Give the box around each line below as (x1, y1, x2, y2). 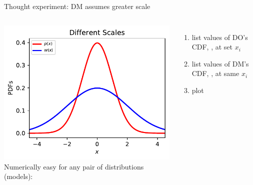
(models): (4, 171, 33, 181)
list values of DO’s (191, 31, 248, 42)
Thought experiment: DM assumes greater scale (4, 1, 150, 11)
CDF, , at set (191, 41, 232, 52)
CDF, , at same (191, 68, 239, 78)
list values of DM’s (191, 58, 249, 68)
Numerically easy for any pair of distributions (4, 161, 144, 171)
